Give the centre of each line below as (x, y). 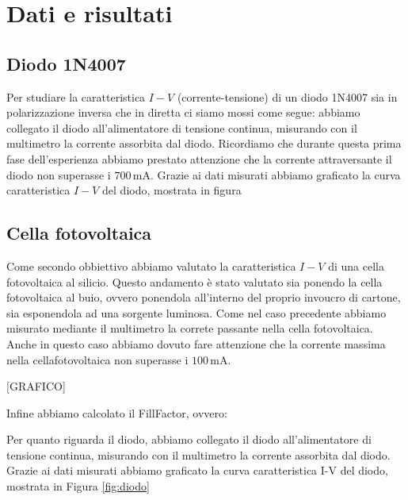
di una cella (356, 265)
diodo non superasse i (59, 174)
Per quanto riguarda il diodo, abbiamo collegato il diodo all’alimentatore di (189, 439)
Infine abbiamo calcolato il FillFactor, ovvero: (117, 412)
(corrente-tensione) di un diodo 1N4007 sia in (287, 96)
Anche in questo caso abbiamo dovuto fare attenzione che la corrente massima (196, 343)
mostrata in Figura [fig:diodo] (78, 486)
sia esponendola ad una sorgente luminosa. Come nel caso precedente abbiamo (196, 312)
